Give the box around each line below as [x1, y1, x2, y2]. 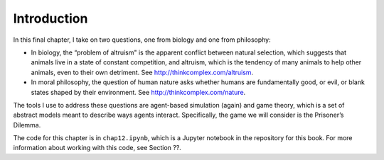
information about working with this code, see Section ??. [13, 144, 181, 152]
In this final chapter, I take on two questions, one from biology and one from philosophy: [13, 35, 271, 44]
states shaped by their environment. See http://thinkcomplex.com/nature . [31, 88, 246, 96]
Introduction [13, 11, 88, 26]
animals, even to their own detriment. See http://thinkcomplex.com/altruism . [31, 68, 254, 76]
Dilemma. [13, 120, 41, 129]
